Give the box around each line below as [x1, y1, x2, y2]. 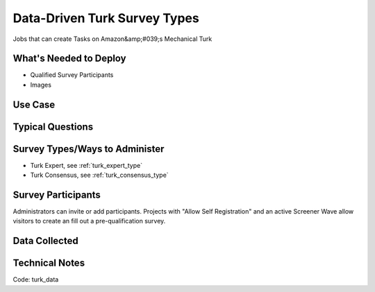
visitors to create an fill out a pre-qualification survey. [12, 217, 166, 225]
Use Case [12, 98, 56, 110]
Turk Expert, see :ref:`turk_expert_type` [30, 161, 142, 169]
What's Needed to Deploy [12, 53, 126, 65]
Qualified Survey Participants [30, 71, 114, 79]
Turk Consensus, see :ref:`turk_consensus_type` [30, 171, 169, 180]
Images [30, 80, 52, 89]
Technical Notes [12, 257, 85, 269]
